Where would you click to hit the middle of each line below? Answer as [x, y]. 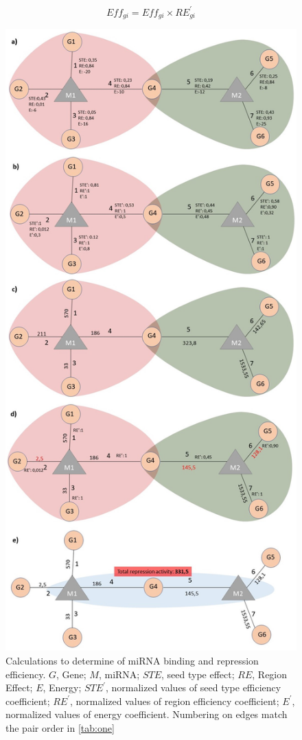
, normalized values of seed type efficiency [193, 687]
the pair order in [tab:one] [60, 727]
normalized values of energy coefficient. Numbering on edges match [147, 714]
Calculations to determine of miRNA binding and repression [132, 660]
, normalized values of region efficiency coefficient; [175, 701]
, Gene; [71, 674]
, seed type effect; [198, 674]
